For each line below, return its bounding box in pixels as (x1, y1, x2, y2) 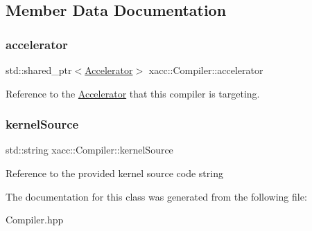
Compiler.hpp (6, 212, 64, 227)
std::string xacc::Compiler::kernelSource (6, 142, 173, 157)
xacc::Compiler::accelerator (148, 63, 263, 77)
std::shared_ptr (6, 63, 72, 77)
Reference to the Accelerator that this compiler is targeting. (6, 86, 260, 100)
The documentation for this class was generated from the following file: (6, 189, 307, 203)
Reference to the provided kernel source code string (6, 166, 223, 180)
